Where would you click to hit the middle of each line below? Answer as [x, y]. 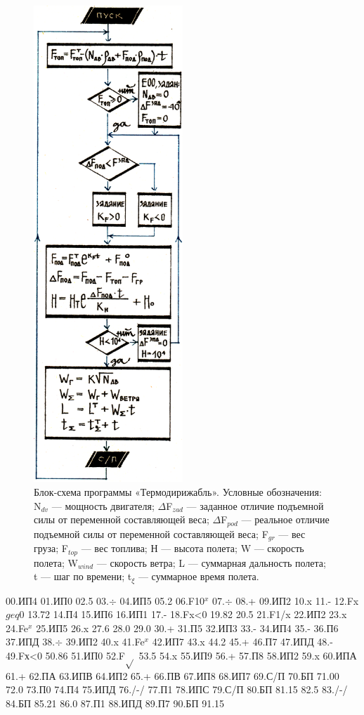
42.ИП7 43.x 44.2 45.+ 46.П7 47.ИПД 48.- [242, 642]
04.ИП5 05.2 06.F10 [162, 600]
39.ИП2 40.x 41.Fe [105, 642]
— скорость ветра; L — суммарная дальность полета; [211, 562]
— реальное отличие [285, 519]
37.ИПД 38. [31, 642]
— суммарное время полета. [199, 576]
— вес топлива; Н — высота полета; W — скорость [193, 548]
